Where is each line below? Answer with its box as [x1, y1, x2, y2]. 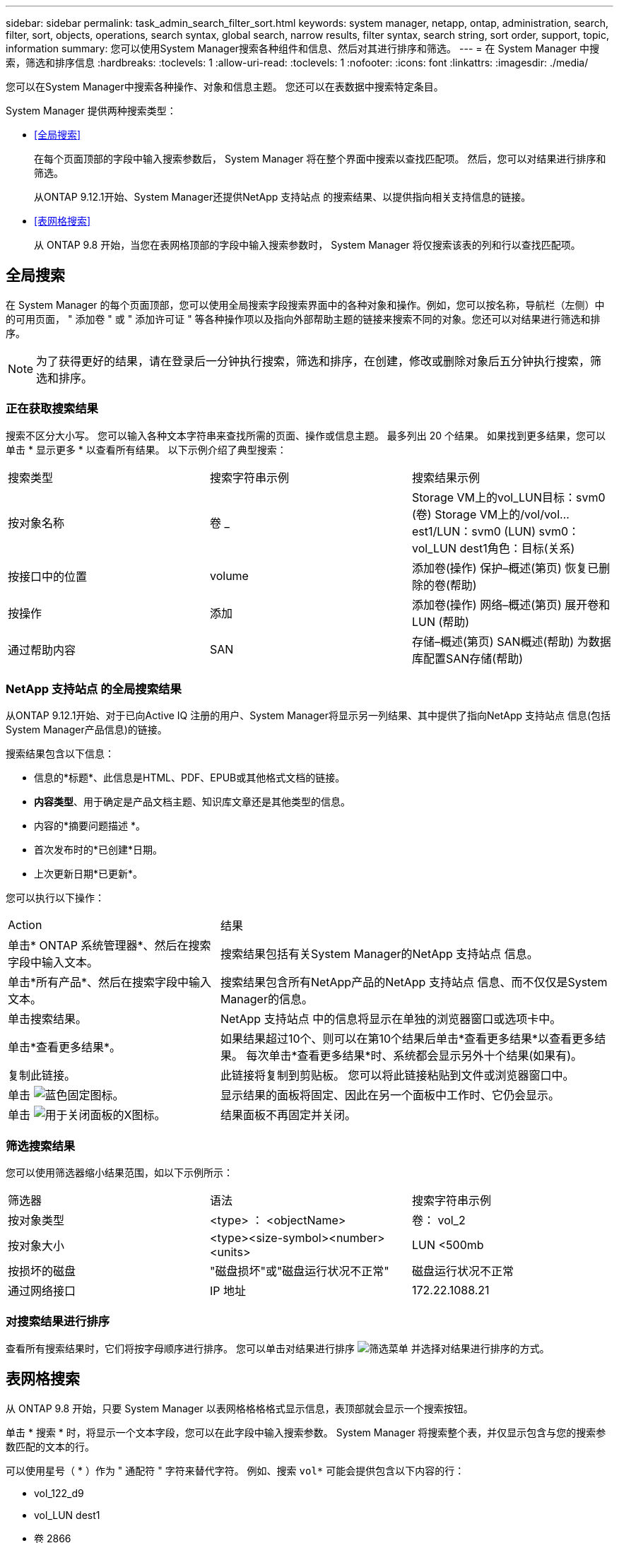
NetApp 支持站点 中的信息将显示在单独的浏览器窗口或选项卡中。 [220, 1012, 562, 1027]
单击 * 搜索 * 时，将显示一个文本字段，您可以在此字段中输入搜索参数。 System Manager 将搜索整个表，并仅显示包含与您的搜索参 [6, 1426, 606, 1438]
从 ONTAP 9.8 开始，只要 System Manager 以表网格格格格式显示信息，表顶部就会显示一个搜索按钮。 [6, 1402, 473, 1414]
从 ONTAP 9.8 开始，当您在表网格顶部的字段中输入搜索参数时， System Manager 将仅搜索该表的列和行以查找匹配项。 [34, 239, 581, 251]
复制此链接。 [8, 1068, 76, 1083]
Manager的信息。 [220, 992, 313, 1007]
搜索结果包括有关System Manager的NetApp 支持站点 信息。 [220, 947, 538, 962]
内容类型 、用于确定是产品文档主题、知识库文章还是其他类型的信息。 [34, 796, 350, 808]
